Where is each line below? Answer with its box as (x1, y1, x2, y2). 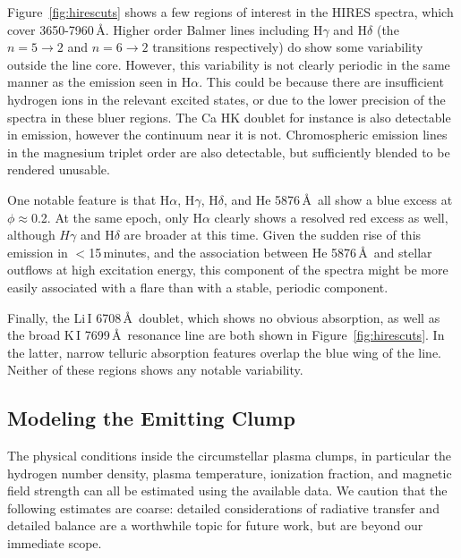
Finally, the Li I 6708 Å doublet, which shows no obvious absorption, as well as (7, 308, 440, 326)
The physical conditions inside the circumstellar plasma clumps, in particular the (7, 446, 452, 465)
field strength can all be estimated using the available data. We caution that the (7, 481, 448, 500)
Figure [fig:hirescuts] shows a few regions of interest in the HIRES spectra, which (7, 3, 454, 21)
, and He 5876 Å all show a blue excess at (223, 190, 453, 208)
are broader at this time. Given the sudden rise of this (124, 225, 422, 244)
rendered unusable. (7, 160, 110, 179)
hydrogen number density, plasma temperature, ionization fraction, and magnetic (7, 463, 452, 482)
